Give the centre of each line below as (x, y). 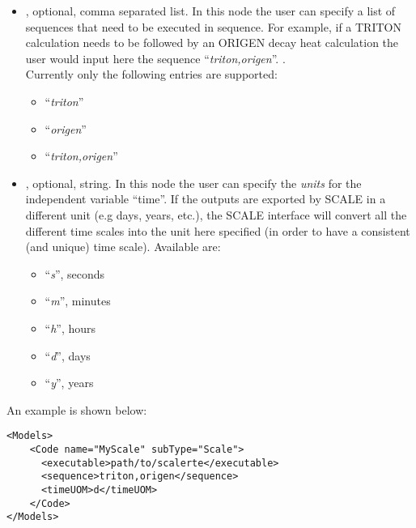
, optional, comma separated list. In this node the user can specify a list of (210, 11)
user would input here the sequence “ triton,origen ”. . (155, 58)
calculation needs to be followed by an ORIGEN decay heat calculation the (212, 43)
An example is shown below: (77, 409)
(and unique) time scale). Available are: (123, 247)
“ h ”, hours (70, 328)
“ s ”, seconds (75, 273)
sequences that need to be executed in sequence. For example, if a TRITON (213, 26)
